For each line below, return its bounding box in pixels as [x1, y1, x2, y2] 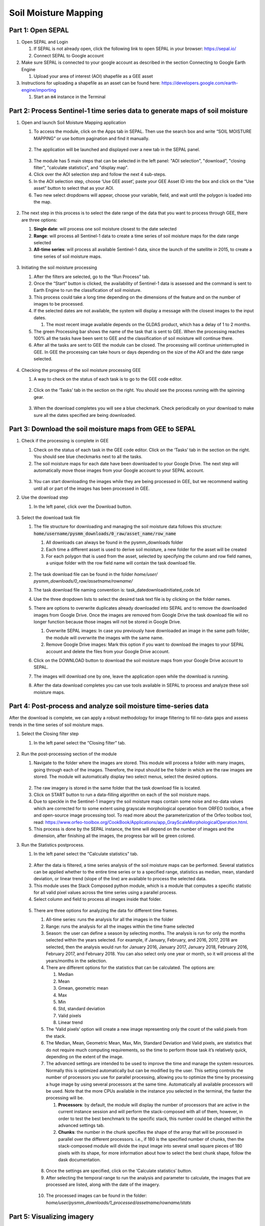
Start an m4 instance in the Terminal [33, 94, 106, 100]
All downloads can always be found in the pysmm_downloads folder [46, 539, 184, 545]
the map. [33, 199, 52, 204]
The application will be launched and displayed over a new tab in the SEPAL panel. [33, 147, 200, 153]
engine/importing [21, 87, 56, 93]
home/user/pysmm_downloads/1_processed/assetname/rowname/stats [46, 1200, 191, 1205]
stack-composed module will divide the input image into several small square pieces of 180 [58, 1143, 242, 1149]
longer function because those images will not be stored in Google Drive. [33, 619, 182, 625]
